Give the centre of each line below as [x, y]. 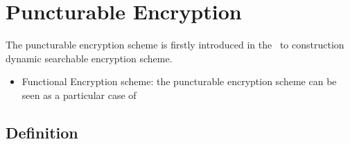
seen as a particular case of [79, 94]
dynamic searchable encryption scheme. [89, 58]
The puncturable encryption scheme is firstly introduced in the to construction [175, 45]
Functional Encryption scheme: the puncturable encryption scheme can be [179, 81]
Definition [42, 132]
